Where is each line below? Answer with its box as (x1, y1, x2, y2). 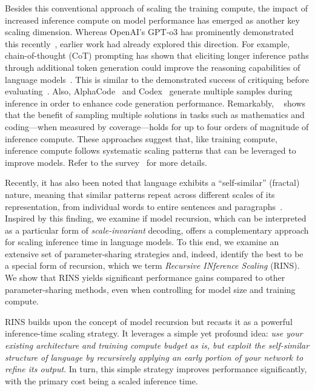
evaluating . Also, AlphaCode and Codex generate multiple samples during (5, 85, 293, 97)
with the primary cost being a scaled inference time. (5, 374, 198, 387)
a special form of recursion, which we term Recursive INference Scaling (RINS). (5, 259, 300, 272)
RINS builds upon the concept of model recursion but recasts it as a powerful (5, 315, 293, 327)
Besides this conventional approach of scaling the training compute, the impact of (5, 2, 308, 14)
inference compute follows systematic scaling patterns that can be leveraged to (5, 144, 296, 157)
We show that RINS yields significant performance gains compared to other (5, 271, 285, 284)
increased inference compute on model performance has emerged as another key (5, 13, 300, 26)
